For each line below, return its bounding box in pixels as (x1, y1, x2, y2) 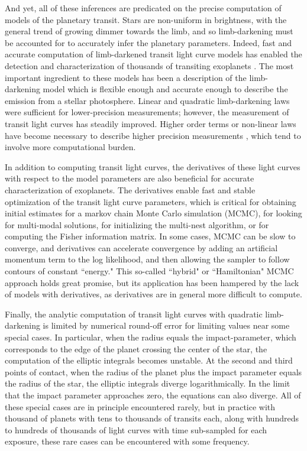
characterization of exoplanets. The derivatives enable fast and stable (5, 183, 256, 196)
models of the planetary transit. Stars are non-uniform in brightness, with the (5, 13, 287, 25)
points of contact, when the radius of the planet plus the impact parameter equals (5, 365, 302, 378)
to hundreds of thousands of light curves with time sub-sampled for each (5, 423, 267, 436)
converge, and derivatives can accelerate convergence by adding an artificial (5, 241, 278, 254)
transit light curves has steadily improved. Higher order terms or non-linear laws (5, 117, 296, 129)
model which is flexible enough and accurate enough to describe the (43, 83, 288, 95)
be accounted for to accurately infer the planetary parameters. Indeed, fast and (5, 36, 292, 48)
